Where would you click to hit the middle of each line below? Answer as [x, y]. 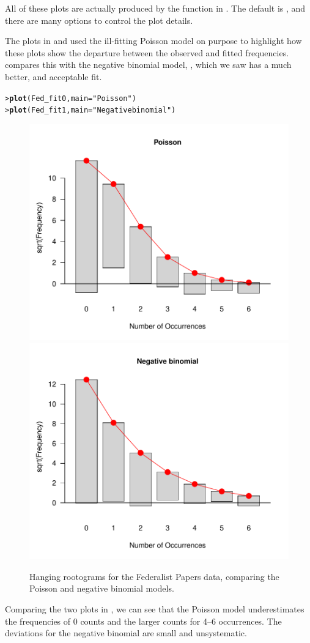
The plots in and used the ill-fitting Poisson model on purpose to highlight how [153, 41]
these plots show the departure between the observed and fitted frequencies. [147, 52]
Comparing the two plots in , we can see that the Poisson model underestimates [155, 608]
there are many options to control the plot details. [99, 20]
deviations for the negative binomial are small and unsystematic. [126, 633]
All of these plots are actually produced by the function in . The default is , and [155, 8]
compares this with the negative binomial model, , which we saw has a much [148, 65]
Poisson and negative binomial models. [102, 588]
